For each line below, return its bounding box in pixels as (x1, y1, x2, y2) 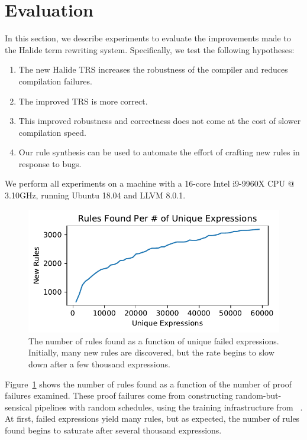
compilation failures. (18, 74, 92, 87)
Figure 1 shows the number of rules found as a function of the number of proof (5, 377, 292, 390)
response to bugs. (18, 157, 82, 170)
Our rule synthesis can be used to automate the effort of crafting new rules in (18, 146, 300, 158)
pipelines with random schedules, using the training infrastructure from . (34, 400, 303, 413)
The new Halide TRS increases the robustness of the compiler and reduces (18, 63, 288, 76)
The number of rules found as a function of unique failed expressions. (28, 334, 279, 347)
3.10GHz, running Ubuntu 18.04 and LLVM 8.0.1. (5, 189, 186, 201)
